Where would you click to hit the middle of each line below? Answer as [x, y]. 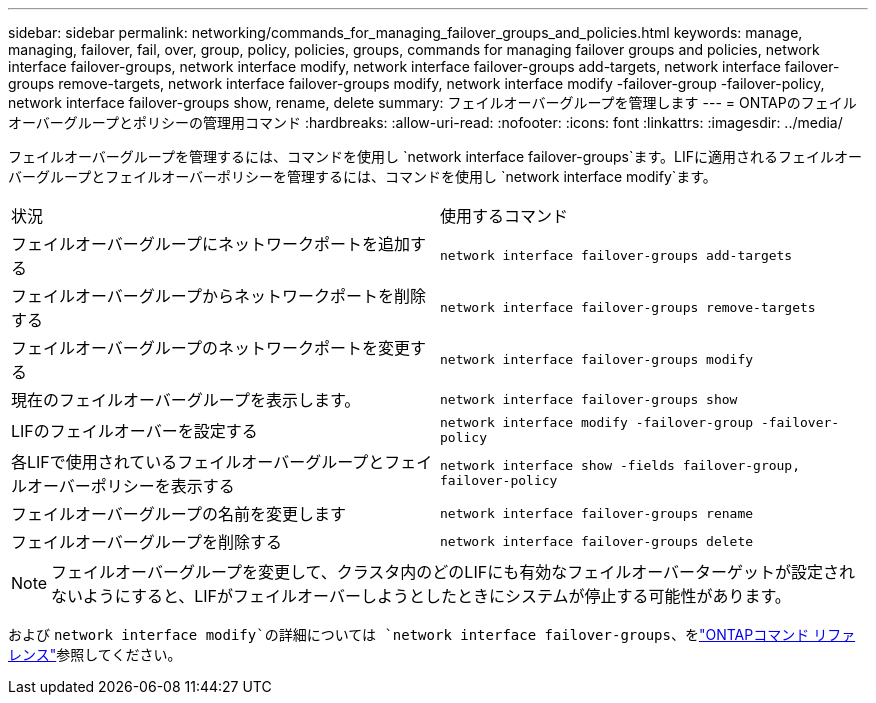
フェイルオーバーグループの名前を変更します [178, 514]
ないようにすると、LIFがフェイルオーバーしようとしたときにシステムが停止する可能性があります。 [421, 596]
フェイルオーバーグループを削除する [146, 542]
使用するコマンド [504, 216]
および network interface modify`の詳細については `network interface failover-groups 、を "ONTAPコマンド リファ [432, 634]
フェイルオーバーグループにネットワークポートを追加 [210, 244]
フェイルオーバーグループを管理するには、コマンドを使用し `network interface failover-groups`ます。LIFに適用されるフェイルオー [435, 156]
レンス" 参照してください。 [95, 654]
